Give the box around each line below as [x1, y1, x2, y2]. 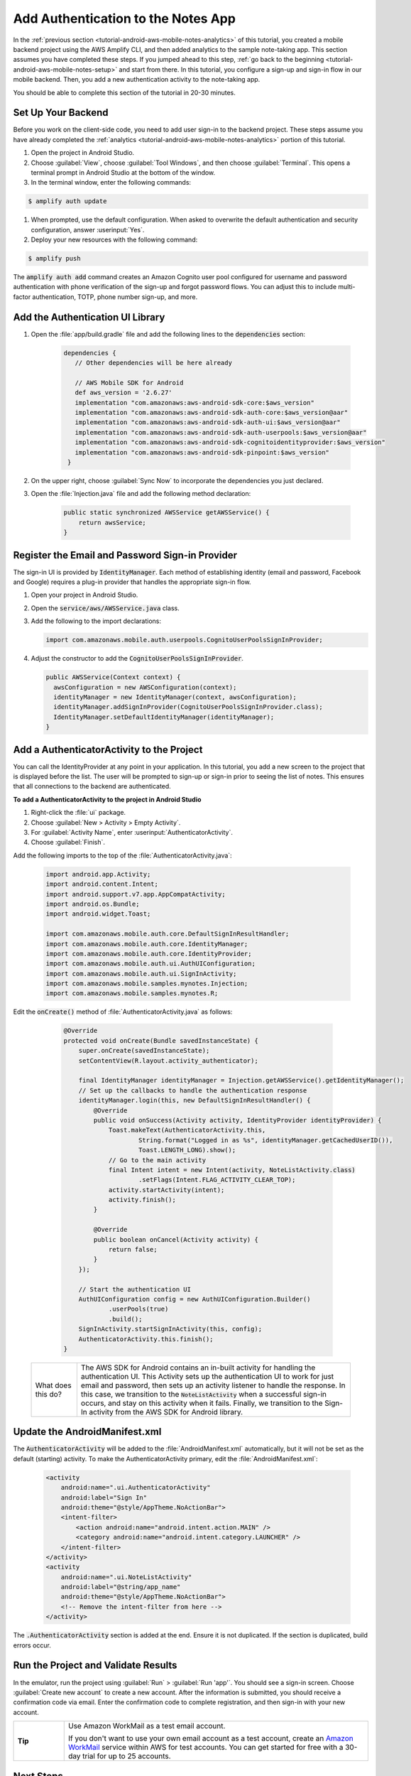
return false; [108, 1245, 158, 1254]
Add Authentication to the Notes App [13, 11, 236, 26]
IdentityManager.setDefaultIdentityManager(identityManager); [53, 713, 275, 721]
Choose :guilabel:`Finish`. [31, 838, 106, 847]
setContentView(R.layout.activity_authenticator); [78, 1056, 258, 1065]
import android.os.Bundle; [45, 899, 140, 908]
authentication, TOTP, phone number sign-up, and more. [32, 292, 198, 301]
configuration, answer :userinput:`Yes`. [31, 225, 145, 234]
